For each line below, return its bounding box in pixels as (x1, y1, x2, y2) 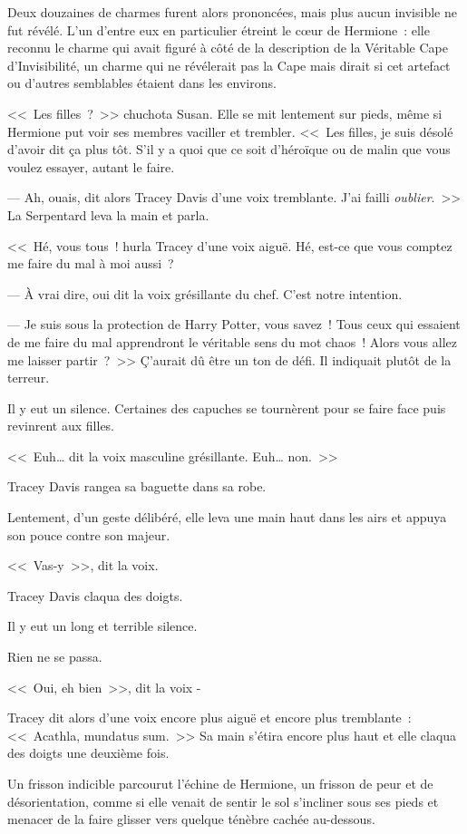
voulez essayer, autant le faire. (7, 157, 175, 176)
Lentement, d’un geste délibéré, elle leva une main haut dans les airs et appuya (7, 508, 447, 527)
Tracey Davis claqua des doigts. (7, 586, 183, 605)
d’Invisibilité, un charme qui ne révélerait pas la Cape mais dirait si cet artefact (7, 55, 451, 74)
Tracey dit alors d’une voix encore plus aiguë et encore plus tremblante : (7, 708, 412, 727)
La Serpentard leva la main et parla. (7, 205, 209, 224)
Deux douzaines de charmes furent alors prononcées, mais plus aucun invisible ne (7, 3, 457, 21)
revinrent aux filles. (7, 416, 115, 435)
